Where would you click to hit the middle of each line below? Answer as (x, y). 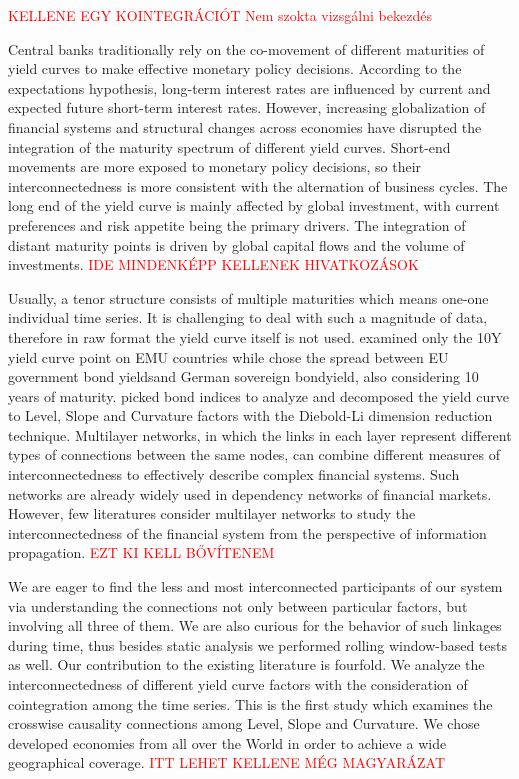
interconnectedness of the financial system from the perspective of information (247, 532)
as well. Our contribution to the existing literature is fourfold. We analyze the (246, 664)
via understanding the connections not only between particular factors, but (238, 605)
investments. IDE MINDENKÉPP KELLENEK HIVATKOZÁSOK (213, 264)
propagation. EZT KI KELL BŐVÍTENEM (141, 552)
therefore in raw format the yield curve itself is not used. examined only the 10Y (255, 336)
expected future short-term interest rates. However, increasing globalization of (247, 107)
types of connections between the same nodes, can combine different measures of (254, 454)
